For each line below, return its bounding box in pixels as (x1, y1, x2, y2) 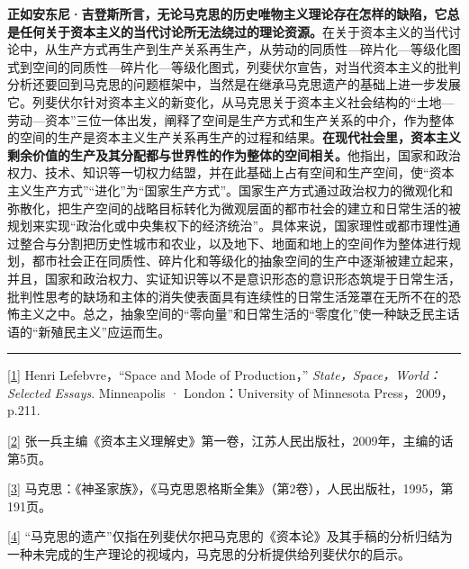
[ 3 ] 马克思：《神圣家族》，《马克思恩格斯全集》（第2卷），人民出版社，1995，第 (7, 479, 454, 498)
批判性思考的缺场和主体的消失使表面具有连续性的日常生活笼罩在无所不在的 (7, 286, 448, 305)
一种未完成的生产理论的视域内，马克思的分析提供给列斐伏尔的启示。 (7, 545, 410, 564)
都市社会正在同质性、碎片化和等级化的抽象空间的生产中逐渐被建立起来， (32, 251, 461, 270)
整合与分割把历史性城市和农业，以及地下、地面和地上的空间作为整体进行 (19, 233, 448, 252)
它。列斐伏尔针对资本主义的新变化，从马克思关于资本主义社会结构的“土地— (7, 92, 455, 111)
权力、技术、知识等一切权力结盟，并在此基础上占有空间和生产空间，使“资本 (7, 163, 455, 182)
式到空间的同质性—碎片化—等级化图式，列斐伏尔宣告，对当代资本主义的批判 (7, 57, 461, 76)
